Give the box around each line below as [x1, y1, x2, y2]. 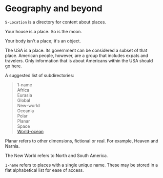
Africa [17, 87, 30, 93]
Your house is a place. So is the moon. [5, 28, 82, 34]
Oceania [17, 108, 34, 114]
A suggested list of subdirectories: [5, 72, 74, 78]
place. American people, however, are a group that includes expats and [5, 52, 148, 59]
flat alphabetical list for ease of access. [5, 167, 84, 173]
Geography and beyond [5, 3, 102, 14]
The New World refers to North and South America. [5, 152, 108, 158]
